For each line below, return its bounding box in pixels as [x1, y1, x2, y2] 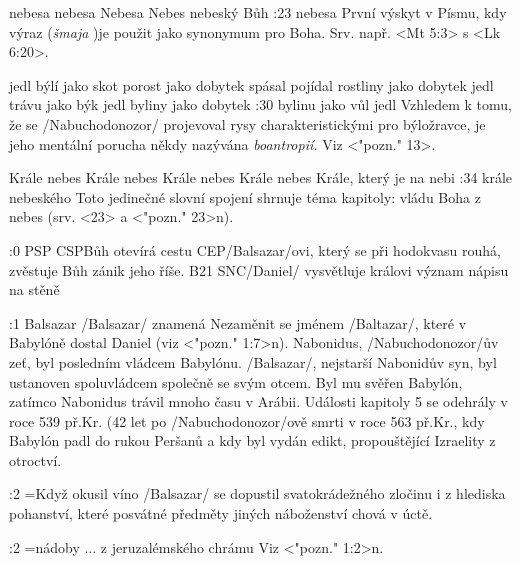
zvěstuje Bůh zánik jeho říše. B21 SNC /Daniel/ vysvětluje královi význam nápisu [9, 259, 509, 280]
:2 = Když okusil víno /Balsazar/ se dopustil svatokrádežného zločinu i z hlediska [9, 483, 506, 504]
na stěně [9, 279, 60, 300]
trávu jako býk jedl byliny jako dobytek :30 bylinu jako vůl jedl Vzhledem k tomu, [9, 94, 512, 115]
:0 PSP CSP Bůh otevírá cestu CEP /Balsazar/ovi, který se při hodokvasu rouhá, [9, 239, 501, 260]
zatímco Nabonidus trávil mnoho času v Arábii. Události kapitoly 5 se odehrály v [9, 391, 509, 412]
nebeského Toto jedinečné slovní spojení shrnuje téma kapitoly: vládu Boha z [9, 186, 481, 207]
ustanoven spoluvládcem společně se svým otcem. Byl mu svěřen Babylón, [9, 371, 463, 392]
